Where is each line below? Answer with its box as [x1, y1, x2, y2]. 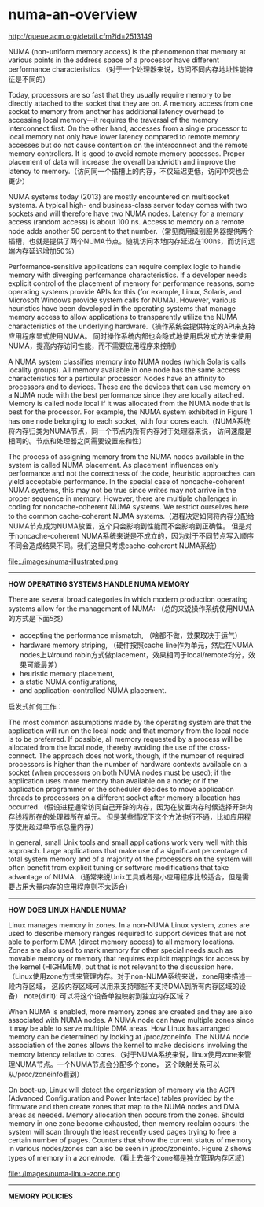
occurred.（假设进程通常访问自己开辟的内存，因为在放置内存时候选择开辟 [8, 802, 246, 812]
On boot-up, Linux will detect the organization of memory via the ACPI [8, 1085, 236, 1094]
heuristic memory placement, [19, 668, 115, 678]
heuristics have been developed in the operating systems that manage [8, 303, 236, 313]
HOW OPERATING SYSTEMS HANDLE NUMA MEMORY [8, 579, 190, 588]
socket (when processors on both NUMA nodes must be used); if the [8, 768, 232, 777]
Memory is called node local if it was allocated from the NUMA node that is [8, 398, 251, 408]
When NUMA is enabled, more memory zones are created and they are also [8, 1006, 253, 1016]
